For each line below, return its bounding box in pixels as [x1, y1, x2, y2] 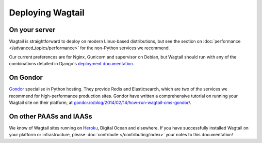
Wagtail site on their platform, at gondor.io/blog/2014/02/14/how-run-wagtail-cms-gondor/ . [9, 100, 192, 105]
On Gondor [9, 73, 43, 82]
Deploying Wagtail [9, 7, 85, 18]
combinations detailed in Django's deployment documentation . [9, 61, 134, 67]
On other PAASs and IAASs [9, 112, 92, 120]
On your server [9, 26, 56, 34]
